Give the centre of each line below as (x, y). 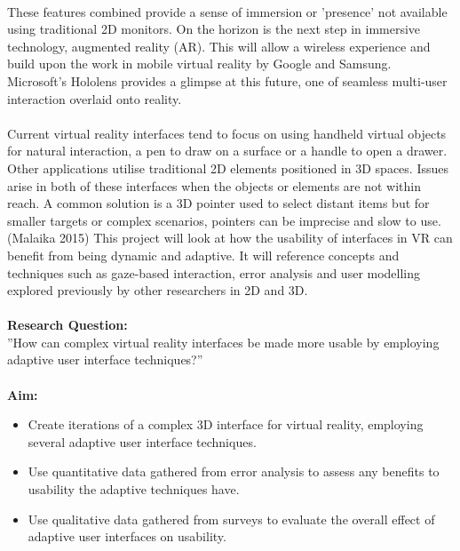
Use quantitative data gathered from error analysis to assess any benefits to (234, 471)
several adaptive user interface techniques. (142, 441)
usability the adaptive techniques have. (134, 489)
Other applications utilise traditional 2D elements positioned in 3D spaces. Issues (228, 168)
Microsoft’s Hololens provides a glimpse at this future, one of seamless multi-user (227, 80)
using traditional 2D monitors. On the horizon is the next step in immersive (214, 29)
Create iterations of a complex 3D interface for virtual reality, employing (226, 424)
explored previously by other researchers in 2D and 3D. (158, 290)
